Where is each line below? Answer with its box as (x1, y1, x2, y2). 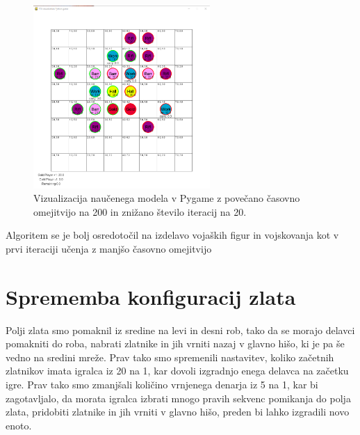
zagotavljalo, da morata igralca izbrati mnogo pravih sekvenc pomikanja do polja (6, 390, 351, 405)
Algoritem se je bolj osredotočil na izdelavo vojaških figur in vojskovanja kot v (6, 228, 339, 242)
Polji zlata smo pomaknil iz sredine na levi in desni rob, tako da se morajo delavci (6, 322, 355, 337)
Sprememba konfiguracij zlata (6, 282, 296, 310)
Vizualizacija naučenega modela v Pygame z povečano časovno (33, 191, 300, 205)
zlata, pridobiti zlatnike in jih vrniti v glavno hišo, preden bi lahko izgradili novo (6, 404, 350, 419)
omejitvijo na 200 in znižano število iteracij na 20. (33, 204, 247, 219)
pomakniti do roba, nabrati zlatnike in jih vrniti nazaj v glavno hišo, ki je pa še (6, 336, 345, 351)
